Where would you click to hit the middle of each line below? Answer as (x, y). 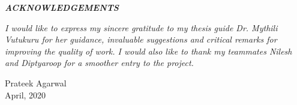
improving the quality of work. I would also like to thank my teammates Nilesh (148, 51)
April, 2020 (25, 94)
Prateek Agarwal (36, 82)
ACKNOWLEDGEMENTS (62, 7)
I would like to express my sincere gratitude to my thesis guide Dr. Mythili (141, 27)
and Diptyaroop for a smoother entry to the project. (99, 63)
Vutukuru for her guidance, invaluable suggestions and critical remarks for (141, 39)
